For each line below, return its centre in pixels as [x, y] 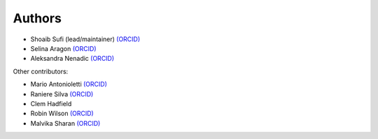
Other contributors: [41, 71]
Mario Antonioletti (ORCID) [69, 85]
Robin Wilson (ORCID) [62, 114]
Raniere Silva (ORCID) [62, 94]
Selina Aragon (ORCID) [64, 48]
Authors [37, 18]
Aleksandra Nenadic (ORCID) [72, 59]
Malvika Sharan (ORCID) [65, 123]
